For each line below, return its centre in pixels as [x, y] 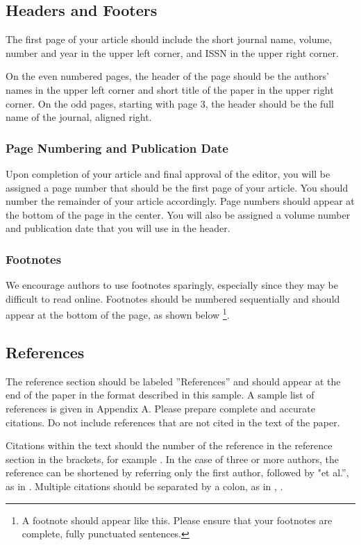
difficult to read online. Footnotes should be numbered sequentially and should [173, 298]
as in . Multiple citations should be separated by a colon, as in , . [144, 486]
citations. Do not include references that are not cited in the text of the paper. [173, 422]
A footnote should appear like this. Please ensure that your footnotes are [177, 520]
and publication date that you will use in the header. [118, 228]
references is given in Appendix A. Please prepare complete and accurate [160, 408]
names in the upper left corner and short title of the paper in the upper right [170, 89]
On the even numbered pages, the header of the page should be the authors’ [167, 76]
